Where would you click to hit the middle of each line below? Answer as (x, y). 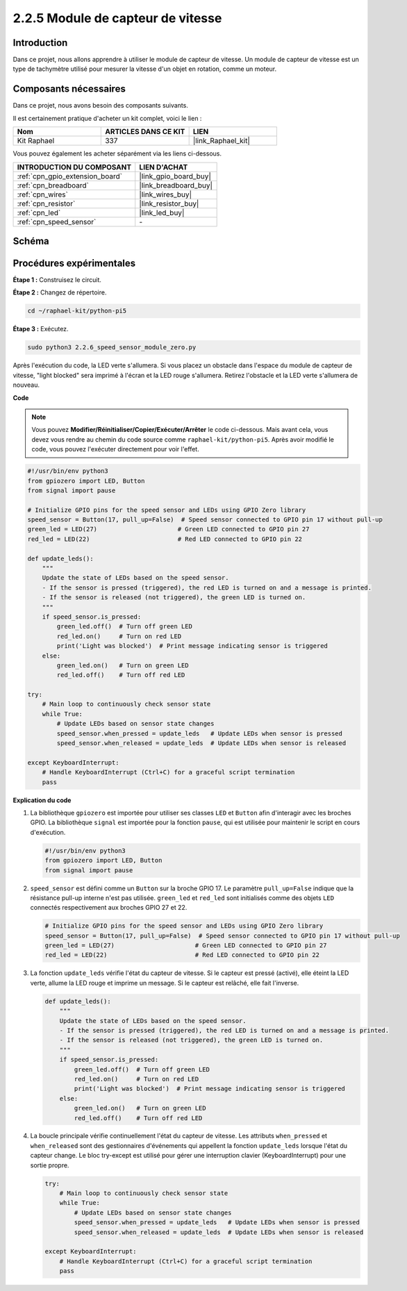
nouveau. (26, 385)
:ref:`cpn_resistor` (46, 203)
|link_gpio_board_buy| (175, 176)
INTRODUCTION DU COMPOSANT (74, 167)
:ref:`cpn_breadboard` (53, 185)
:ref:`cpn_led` (39, 213)
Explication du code (42, 800)
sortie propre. (50, 1165)
